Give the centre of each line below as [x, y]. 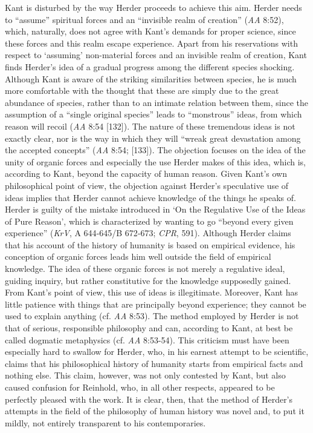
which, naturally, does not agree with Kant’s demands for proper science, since [150, 31]
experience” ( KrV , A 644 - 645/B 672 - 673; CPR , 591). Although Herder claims [148, 233]
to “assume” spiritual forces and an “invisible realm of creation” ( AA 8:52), [144, 19]
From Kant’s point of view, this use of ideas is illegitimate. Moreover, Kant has [151, 292]
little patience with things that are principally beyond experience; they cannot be [156, 304]
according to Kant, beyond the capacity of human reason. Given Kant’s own [146, 174]
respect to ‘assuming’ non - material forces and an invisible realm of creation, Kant [156, 55]
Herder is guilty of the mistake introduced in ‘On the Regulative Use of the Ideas [155, 209]
